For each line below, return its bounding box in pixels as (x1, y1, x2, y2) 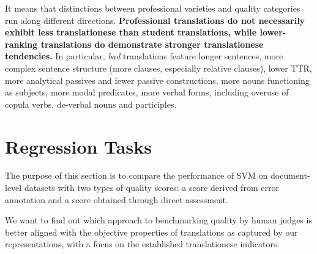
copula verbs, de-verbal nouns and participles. (5, 97, 177, 110)
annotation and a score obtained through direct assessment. (5, 193, 228, 206)
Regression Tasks (5, 133, 152, 159)
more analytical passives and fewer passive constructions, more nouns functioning (5, 73, 310, 86)
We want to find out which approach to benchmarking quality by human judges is (5, 214, 312, 226)
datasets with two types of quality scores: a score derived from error (24, 181, 279, 194)
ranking (5, 37, 38, 50)
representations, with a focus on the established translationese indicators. (5, 237, 280, 250)
